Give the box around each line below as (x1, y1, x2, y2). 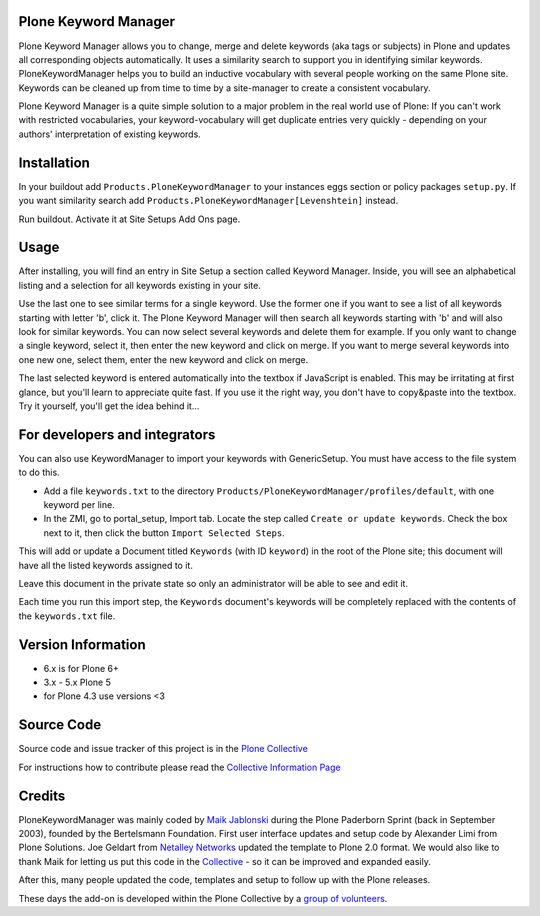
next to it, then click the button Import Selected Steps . (43, 526, 285, 539)
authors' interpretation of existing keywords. (18, 128, 202, 140)
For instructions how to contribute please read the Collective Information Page (18, 761, 341, 773)
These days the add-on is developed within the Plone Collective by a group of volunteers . (18, 892, 388, 904)
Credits (18, 787, 66, 804)
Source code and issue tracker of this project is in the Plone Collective (18, 743, 309, 755)
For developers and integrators (18, 426, 216, 443)
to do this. (18, 466, 60, 479)
